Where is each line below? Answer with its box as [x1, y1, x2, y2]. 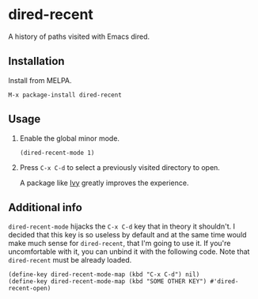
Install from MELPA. [8, 75, 73, 85]
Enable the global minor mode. [19, 133, 120, 143]
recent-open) [8, 285, 51, 293]
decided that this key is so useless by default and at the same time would [8, 230, 247, 240]
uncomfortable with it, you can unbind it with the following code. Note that [8, 247, 250, 256]
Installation [8, 55, 65, 68]
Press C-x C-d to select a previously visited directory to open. [19, 162, 220, 172]
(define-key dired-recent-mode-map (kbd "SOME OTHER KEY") [8, 278, 207, 286]
